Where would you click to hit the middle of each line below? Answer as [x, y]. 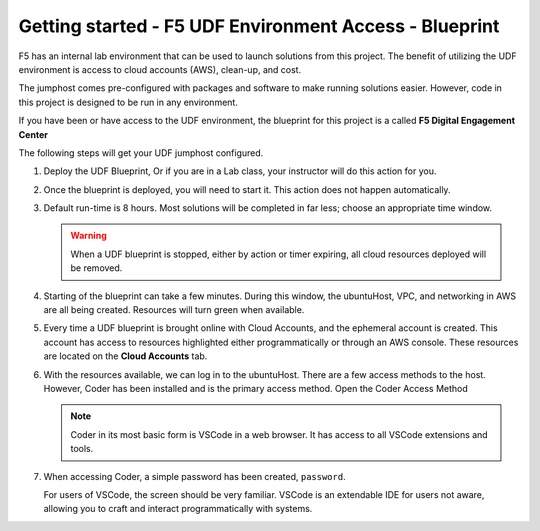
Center [33, 134]
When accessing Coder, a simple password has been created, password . [194, 476]
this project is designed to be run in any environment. [128, 102]
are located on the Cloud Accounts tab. [125, 356]
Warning [88, 236]
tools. [82, 449]
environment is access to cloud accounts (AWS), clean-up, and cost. [160, 69]
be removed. [96, 268]
